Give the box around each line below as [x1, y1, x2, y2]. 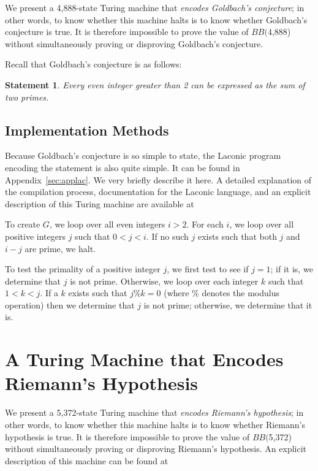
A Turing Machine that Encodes [5, 347, 284, 372]
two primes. [5, 90, 49, 103]
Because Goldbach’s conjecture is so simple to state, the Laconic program [5, 149, 281, 162]
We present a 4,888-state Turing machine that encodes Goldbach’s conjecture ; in [5, 1, 305, 13]
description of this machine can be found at [5, 454, 168, 467]
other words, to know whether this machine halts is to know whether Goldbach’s [5, 13, 308, 26]
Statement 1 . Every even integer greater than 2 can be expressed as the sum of [5, 78, 305, 91]
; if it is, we [270, 262, 313, 275]
